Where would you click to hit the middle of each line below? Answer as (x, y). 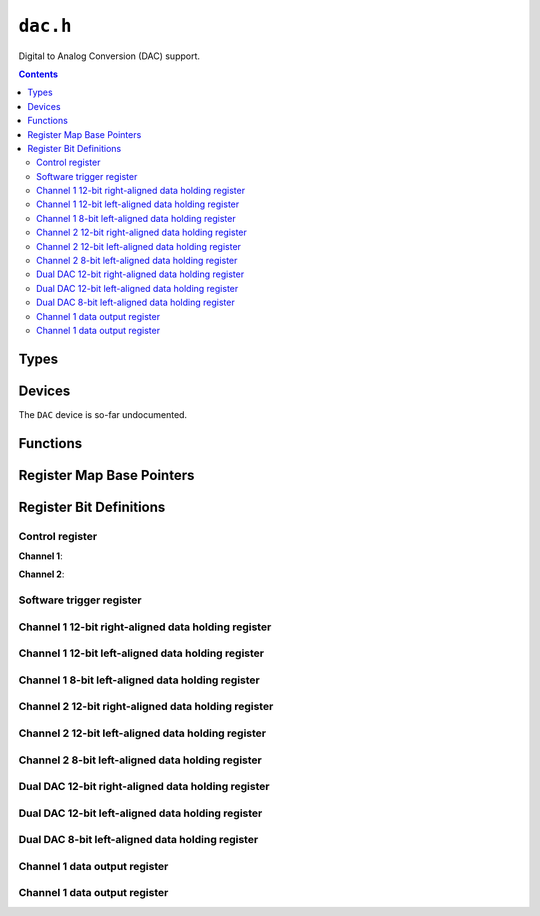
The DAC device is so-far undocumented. (103, 414)
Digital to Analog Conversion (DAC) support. (109, 56)
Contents (38, 74)
